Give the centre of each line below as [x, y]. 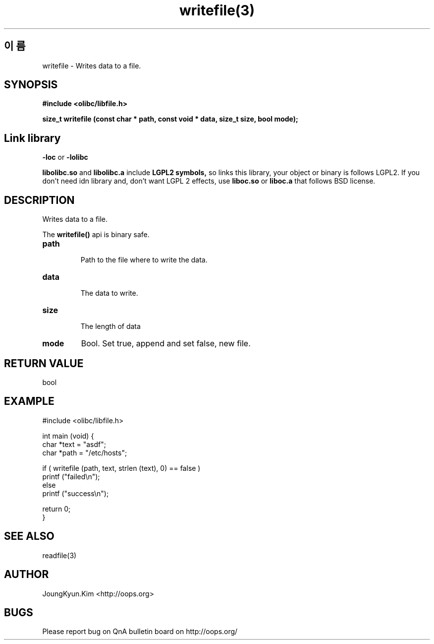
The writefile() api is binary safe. [96, 235]
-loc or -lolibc [65, 157]
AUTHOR [27, 575]
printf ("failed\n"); [71, 476]
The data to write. [109, 293]
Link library [32, 138]
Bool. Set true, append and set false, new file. [166, 344]
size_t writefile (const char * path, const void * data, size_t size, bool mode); [170, 119]
